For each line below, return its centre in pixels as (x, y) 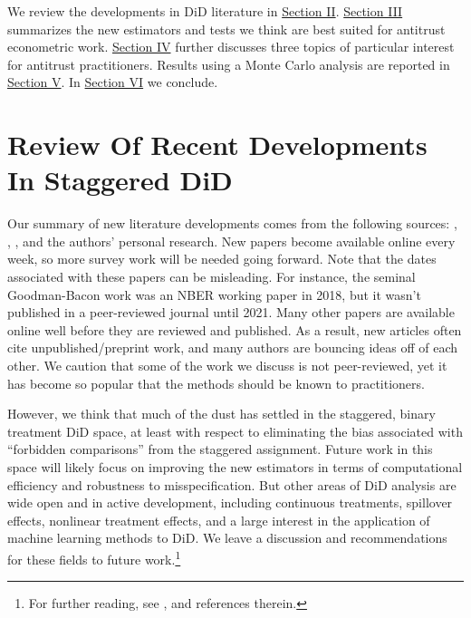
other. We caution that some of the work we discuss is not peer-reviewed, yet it (227, 366)
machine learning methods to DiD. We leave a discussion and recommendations (227, 538)
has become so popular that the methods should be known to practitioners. (216, 383)
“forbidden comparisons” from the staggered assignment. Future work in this (220, 449)
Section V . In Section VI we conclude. (113, 82)
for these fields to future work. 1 (94, 557)
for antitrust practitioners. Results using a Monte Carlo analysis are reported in (229, 64)
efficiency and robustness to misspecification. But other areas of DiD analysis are (232, 484)
